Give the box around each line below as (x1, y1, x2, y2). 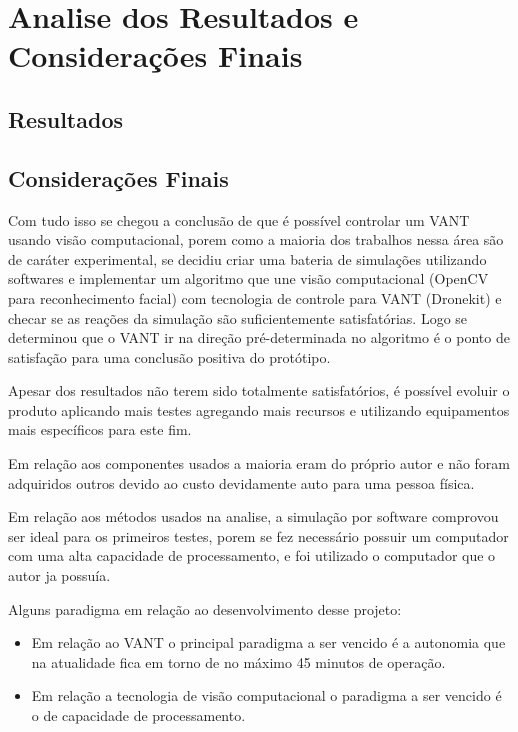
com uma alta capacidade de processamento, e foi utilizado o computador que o (8, 545, 496, 566)
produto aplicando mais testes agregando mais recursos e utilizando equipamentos (8, 399, 510, 420)
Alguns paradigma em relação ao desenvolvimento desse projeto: (8, 598, 402, 619)
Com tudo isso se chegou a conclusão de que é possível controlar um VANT (8, 209, 470, 230)
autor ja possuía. (8, 565, 111, 586)
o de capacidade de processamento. (31, 705, 246, 726)
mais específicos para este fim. (8, 419, 192, 440)
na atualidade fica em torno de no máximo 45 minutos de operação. (31, 651, 446, 672)
